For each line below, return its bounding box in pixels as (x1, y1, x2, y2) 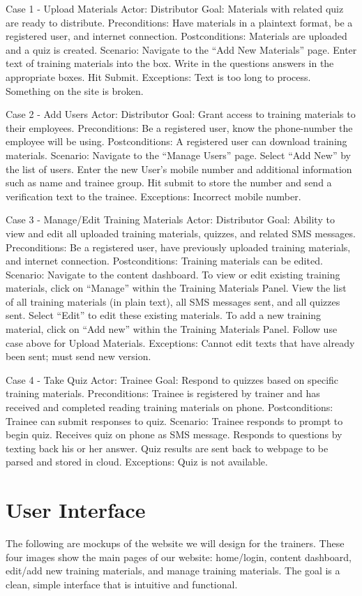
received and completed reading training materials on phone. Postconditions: (6, 400, 333, 415)
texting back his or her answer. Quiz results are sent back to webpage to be (6, 440, 329, 455)
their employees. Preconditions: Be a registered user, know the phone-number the (6, 120, 353, 135)
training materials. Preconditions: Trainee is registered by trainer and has (6, 386, 320, 401)
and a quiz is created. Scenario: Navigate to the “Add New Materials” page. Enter (6, 42, 357, 57)
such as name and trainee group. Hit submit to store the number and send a (6, 175, 332, 190)
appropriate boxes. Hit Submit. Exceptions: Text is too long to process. (6, 69, 311, 84)
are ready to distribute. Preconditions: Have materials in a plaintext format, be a (6, 15, 353, 29)
